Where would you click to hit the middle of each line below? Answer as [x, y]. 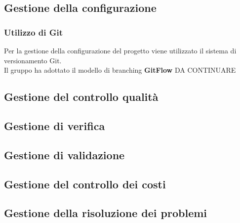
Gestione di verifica [55, 125]
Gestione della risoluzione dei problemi [106, 213]
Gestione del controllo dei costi [85, 184]
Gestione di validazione [64, 155]
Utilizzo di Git [34, 32]
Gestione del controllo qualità [81, 97]
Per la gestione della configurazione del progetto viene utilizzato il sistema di [120, 50]
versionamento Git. [33, 60]
